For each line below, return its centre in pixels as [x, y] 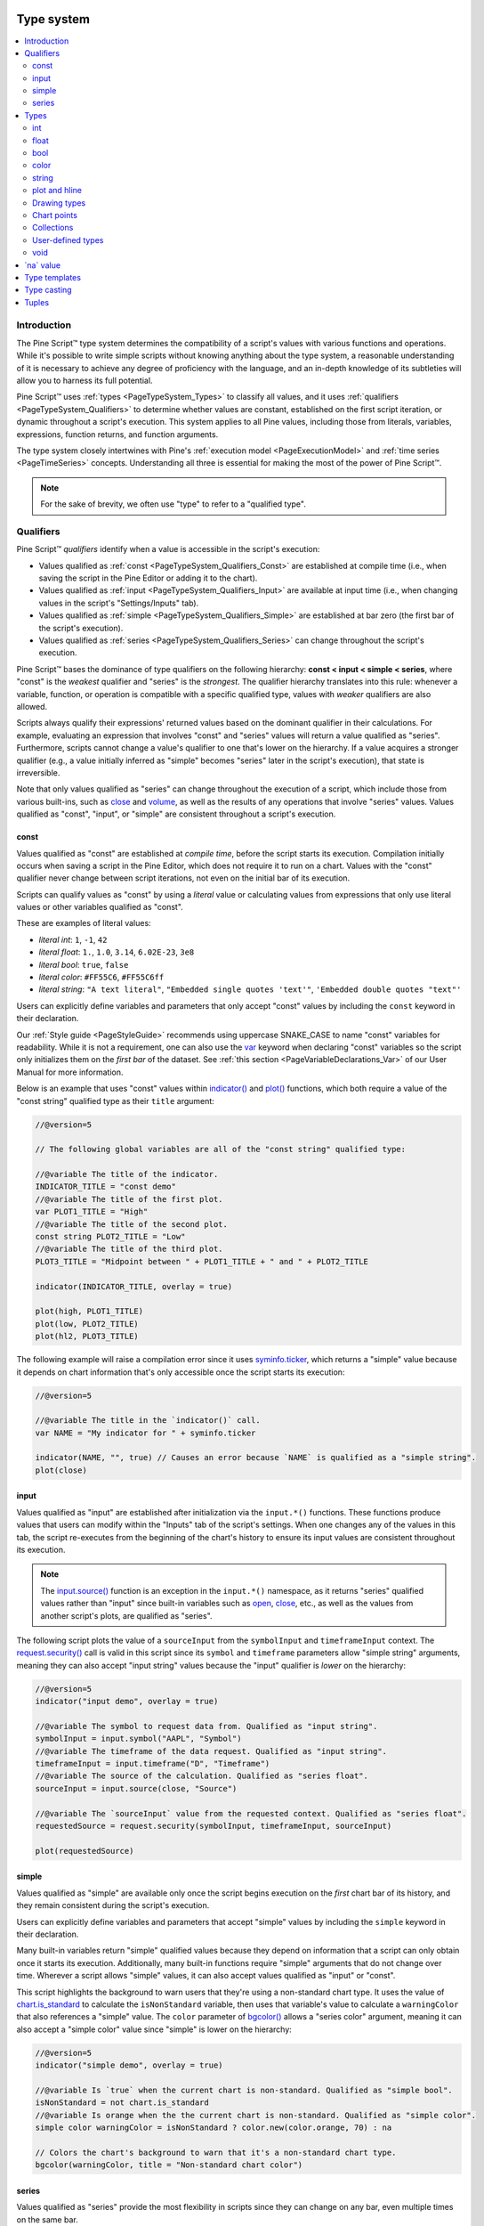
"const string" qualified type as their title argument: [116, 1101]
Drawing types [59, 203]
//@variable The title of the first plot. [129, 1199]
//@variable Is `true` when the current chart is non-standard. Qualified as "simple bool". [244, 2090]
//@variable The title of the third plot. [129, 1249]
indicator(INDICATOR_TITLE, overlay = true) [134, 1286]
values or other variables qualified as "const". [100, 907]
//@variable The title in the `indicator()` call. [148, 1421]
